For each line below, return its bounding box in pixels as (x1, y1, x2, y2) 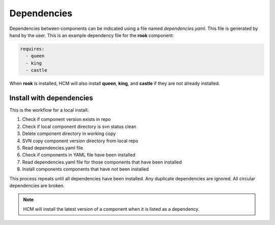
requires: (20, 46, 45, 52)
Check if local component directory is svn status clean (22, 123, 137, 130)
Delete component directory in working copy (22, 131, 116, 137)
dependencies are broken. (9, 182, 65, 188)
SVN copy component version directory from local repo (22, 138, 139, 144)
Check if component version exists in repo (22, 116, 111, 122)
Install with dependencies (9, 93, 94, 102)
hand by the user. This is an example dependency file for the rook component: (9, 32, 174, 38)
